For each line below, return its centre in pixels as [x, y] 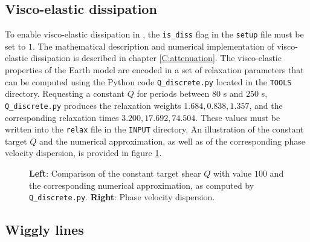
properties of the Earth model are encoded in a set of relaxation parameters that [154, 70]
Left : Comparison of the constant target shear [115, 173]
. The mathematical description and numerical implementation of [153, 46]
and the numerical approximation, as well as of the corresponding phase [172, 141]
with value [232, 173]
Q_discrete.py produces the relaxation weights [93, 105]
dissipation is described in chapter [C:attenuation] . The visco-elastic [156, 58]
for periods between [173, 93]
